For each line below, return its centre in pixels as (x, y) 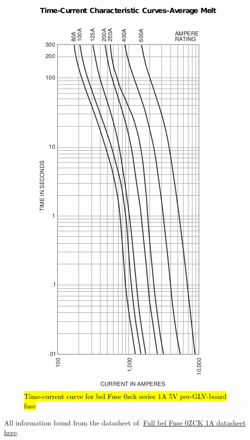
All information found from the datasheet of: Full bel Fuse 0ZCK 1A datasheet (125, 422)
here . (11, 432)
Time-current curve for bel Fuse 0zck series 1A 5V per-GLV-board (125, 396)
